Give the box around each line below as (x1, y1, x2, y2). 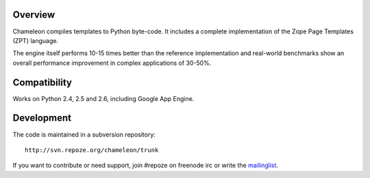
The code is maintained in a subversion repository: (12, 130, 156, 138)
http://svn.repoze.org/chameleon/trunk (25, 146, 159, 153)
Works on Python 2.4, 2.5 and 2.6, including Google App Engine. (12, 94, 195, 102)
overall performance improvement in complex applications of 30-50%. (12, 59, 212, 67)
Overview (12, 9, 56, 20)
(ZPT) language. (12, 36, 58, 44)
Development (12, 113, 72, 124)
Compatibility (12, 76, 72, 88)
